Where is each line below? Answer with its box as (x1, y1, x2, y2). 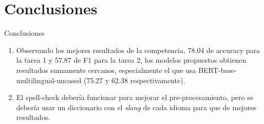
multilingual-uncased (16, 75, 82, 85)
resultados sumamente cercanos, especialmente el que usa (16, 64, 196, 75)
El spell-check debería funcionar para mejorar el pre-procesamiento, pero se (16, 92, 253, 103)
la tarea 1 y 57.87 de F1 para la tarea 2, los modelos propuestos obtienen (16, 55, 247, 65)
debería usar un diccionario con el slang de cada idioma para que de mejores (16, 102, 256, 112)
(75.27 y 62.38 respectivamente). (83, 75, 185, 85)
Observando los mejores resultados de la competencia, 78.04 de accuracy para (16, 44, 260, 55)
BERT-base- (198, 64, 237, 75)
